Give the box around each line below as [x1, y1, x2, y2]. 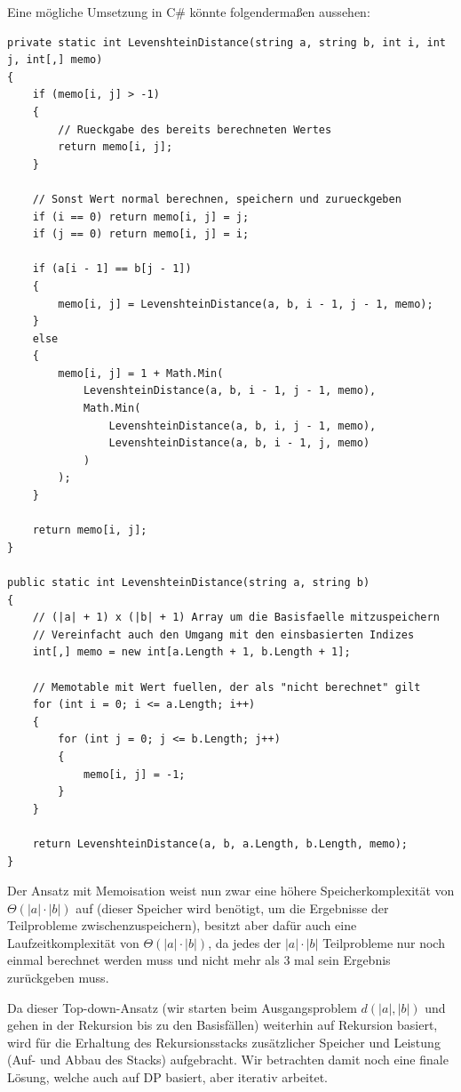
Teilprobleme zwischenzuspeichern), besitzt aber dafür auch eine [7, 916, 357, 935]
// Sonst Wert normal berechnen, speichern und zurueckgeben [32, 192, 401, 205]
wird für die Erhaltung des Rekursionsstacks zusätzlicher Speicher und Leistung [7, 1032, 441, 1051]
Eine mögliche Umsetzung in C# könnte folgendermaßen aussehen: [7, 3, 370, 20]
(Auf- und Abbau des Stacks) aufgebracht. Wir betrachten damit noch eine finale [7, 1050, 449, 1069]
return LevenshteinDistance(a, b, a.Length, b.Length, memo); [32, 837, 409, 850]
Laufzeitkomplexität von [7, 933, 139, 951]
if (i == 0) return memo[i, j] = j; [32, 210, 250, 223]
